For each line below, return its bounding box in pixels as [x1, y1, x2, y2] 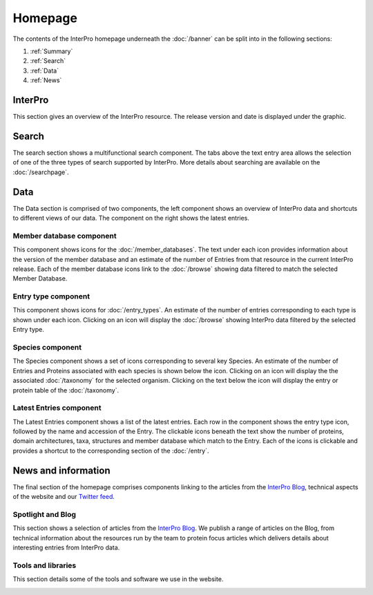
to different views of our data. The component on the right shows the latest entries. [12, 214, 250, 222]
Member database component [12, 231, 117, 240]
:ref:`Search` [30, 57, 66, 65]
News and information [12, 464, 111, 476]
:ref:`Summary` [30, 47, 73, 55]
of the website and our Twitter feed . [12, 493, 115, 501]
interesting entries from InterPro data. [12, 543, 120, 552]
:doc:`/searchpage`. [12, 168, 69, 176]
